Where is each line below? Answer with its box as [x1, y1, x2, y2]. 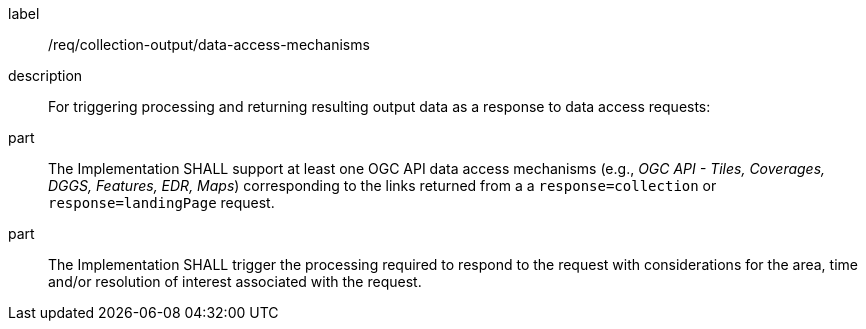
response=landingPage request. [48, 194, 275, 211]
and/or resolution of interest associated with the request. [48, 273, 422, 290]
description [8, 67, 83, 84]
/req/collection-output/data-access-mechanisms [48, 36, 370, 53]
